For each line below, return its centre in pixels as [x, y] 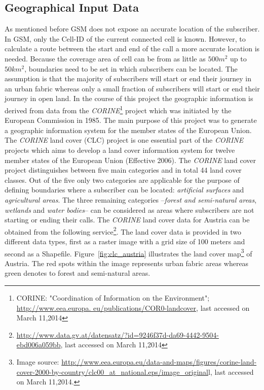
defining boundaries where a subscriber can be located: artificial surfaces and [124, 190]
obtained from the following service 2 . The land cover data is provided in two [123, 231]
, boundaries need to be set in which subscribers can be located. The [131, 68]
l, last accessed [231, 371]
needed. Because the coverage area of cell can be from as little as [105, 58]
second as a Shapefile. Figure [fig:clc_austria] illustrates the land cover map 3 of [128, 252]
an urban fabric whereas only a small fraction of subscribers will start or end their [132, 88]
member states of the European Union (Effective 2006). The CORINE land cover [130, 160]
